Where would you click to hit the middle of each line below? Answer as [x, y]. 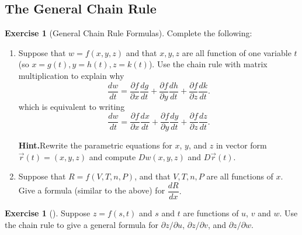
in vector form [241, 145]
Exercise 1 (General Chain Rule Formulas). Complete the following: [129, 33]
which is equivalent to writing [72, 106]
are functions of [211, 213]
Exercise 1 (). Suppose [48, 213]
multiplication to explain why [71, 75]
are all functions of [240, 176]
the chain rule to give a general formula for [82, 224]
